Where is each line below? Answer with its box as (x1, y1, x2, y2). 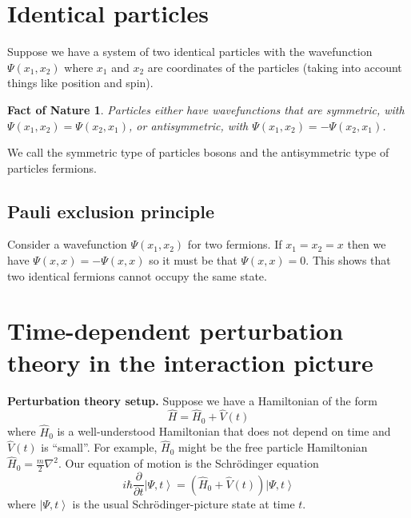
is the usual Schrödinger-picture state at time (72, 495, 295, 512)
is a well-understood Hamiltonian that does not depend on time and (57, 423, 391, 440)
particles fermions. (7, 159, 97, 176)
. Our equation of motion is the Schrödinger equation (58, 455, 319, 472)
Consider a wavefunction (7, 236, 127, 253)
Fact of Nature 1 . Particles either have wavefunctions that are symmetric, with (7, 101, 405, 118)
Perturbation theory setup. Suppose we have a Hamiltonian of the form (7, 392, 377, 408)
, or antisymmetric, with (129, 117, 249, 133)
